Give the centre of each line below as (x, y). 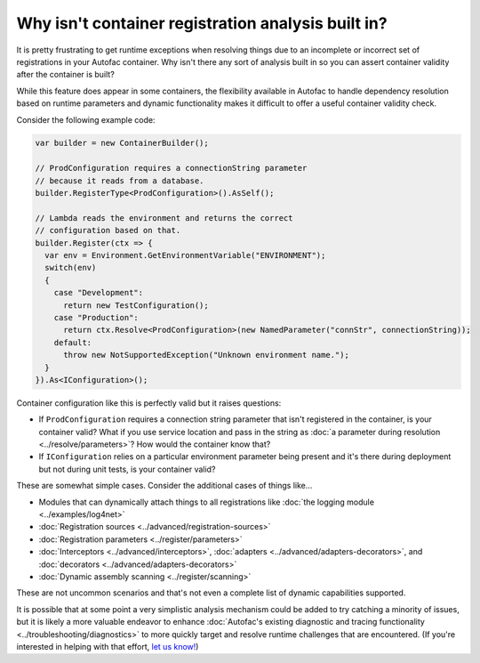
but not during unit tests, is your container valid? (127, 469)
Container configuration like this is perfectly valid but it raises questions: (149, 403)
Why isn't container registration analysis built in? (202, 23)
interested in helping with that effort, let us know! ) (108, 646)
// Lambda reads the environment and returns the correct (164, 218)
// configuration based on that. (108, 230)
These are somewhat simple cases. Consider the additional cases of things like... (164, 486)
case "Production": (96, 317)
